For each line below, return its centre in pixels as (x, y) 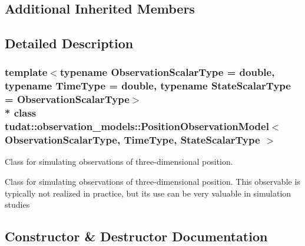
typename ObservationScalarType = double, (167, 72)
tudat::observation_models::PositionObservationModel (137, 126)
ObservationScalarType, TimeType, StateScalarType (132, 140)
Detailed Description (69, 43)
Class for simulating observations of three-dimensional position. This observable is (152, 181)
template (26, 72)
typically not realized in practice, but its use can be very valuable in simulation (148, 193)
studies (17, 205)
